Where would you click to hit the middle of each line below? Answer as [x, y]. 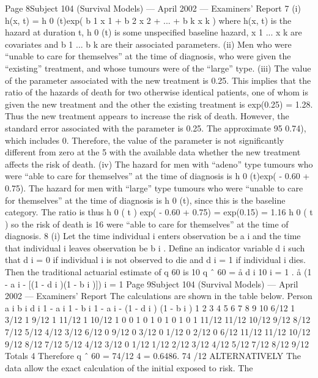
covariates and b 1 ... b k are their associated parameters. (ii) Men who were [148, 44]
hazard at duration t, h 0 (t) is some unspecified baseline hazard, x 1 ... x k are [153, 32]
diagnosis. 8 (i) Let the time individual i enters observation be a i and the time [153, 236]
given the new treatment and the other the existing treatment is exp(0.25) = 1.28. [159, 104]
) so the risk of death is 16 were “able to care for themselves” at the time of [147, 224]
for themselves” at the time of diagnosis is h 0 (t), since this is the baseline [145, 200]
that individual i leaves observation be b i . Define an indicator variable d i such [155, 247]
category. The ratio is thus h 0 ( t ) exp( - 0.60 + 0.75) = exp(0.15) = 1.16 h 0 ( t [159, 212]
